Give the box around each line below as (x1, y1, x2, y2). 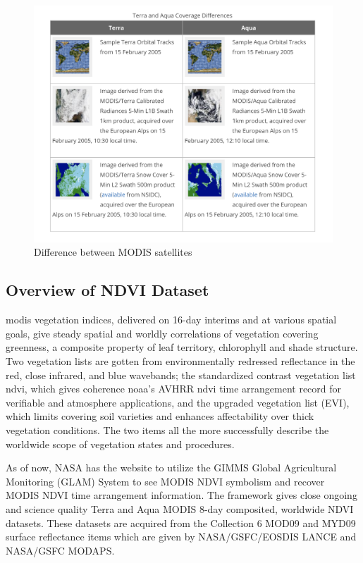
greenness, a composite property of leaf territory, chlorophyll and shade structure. (6, 340, 358, 354)
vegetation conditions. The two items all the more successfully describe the (6, 422, 329, 437)
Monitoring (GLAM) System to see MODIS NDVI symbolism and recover (6, 474, 325, 488)
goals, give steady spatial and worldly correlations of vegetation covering (6, 326, 319, 340)
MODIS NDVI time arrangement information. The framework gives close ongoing (6, 488, 357, 502)
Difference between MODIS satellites (34, 245, 192, 259)
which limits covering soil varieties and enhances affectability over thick (6, 409, 314, 423)
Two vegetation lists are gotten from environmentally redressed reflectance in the (6, 353, 355, 368)
